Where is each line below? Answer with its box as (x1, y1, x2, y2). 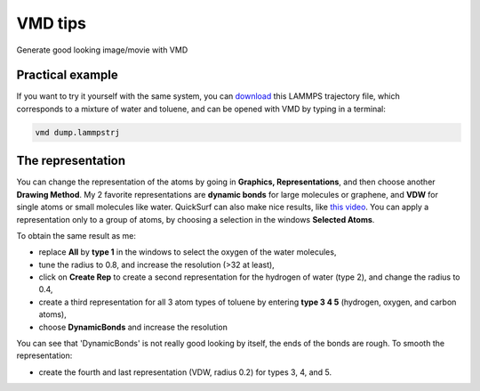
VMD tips (16, 13, 87, 33)
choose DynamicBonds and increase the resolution (38, 322, 228, 332)
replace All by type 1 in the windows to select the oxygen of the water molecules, (38, 247, 337, 257)
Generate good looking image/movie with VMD (16, 45, 188, 55)
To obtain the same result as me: (16, 230, 137, 240)
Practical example (16, 68, 119, 83)
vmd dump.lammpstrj (35, 127, 120, 137)
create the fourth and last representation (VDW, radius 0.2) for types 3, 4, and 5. (38, 366, 332, 378)
